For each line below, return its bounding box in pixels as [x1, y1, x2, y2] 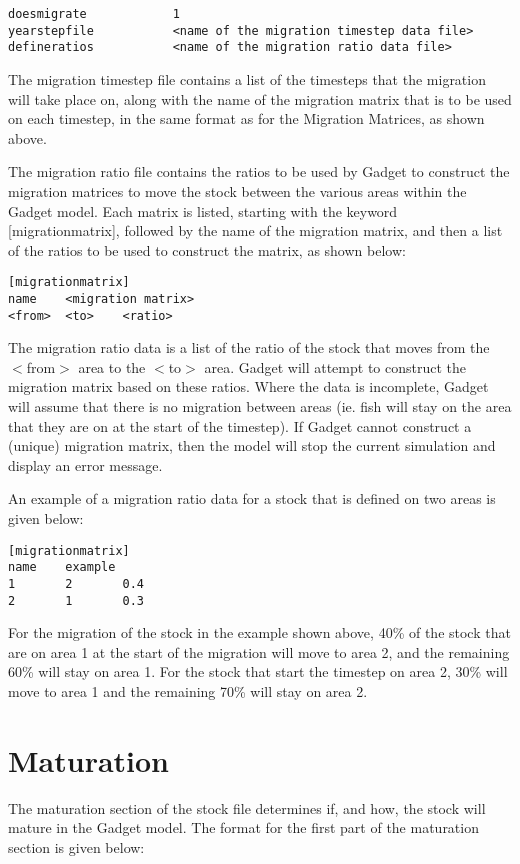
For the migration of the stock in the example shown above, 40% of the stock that [8, 622, 511, 643]
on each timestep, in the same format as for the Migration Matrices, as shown [8, 108, 485, 129]
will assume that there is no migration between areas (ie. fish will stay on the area [8, 396, 512, 417]
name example [8, 560, 116, 575]
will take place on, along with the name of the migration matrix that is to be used [8, 88, 512, 109]
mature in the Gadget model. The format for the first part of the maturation [8, 817, 479, 838]
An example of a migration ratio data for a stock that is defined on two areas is [8, 488, 496, 509]
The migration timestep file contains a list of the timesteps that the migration [8, 68, 486, 89]
